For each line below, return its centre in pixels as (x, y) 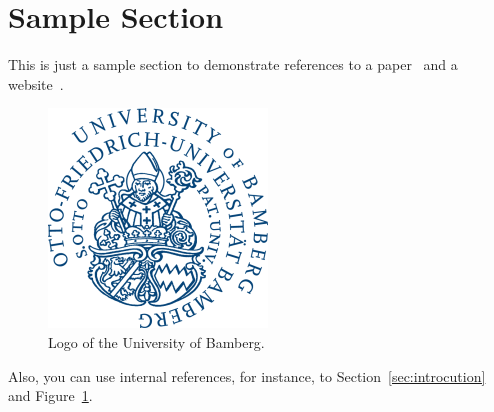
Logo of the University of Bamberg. (156, 341)
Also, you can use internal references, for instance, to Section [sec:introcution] (247, 375)
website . (36, 83)
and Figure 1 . (50, 395)
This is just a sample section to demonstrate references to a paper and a (233, 64)
